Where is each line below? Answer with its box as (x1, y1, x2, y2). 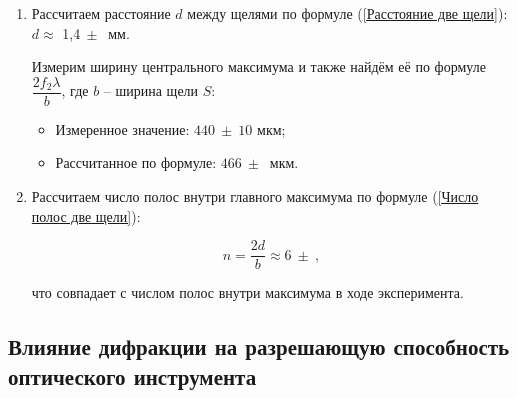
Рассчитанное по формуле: (55, 152, 217, 173)
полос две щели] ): (31, 205, 141, 226)
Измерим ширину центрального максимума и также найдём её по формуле (31, 56, 486, 77)
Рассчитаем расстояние (31, 3, 171, 23)
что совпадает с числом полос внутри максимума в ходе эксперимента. (31, 282, 464, 303)
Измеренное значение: (55, 118, 190, 139)
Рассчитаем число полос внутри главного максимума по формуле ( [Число (31, 186, 479, 207)
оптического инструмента (8, 360, 257, 391)
